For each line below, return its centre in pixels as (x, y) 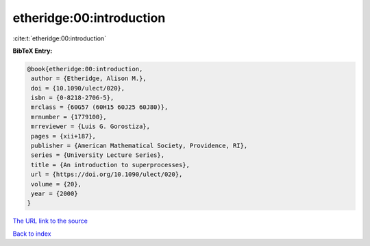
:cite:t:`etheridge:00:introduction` (59, 38)
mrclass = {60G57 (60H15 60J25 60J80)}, (100, 107)
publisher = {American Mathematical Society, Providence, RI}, (139, 146)
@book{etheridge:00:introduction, (85, 69)
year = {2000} (54, 194)
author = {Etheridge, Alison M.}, (89, 78)
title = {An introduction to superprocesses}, (110, 165)
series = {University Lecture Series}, (98, 155)
